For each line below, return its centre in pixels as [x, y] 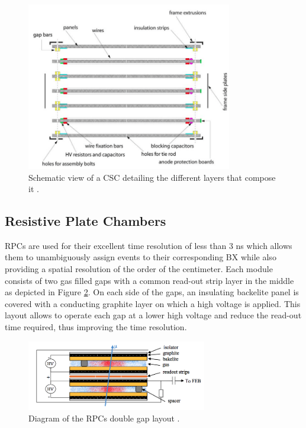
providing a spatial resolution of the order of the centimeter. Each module [139, 269]
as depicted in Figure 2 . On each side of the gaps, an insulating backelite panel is [152, 292]
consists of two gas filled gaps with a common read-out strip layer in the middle [149, 280]
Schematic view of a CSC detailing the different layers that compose [152, 177]
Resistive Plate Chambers [86, 221]
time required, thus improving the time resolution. [96, 327]
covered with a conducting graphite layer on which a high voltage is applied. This [153, 303]
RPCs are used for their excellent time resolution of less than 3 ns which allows [149, 245]
